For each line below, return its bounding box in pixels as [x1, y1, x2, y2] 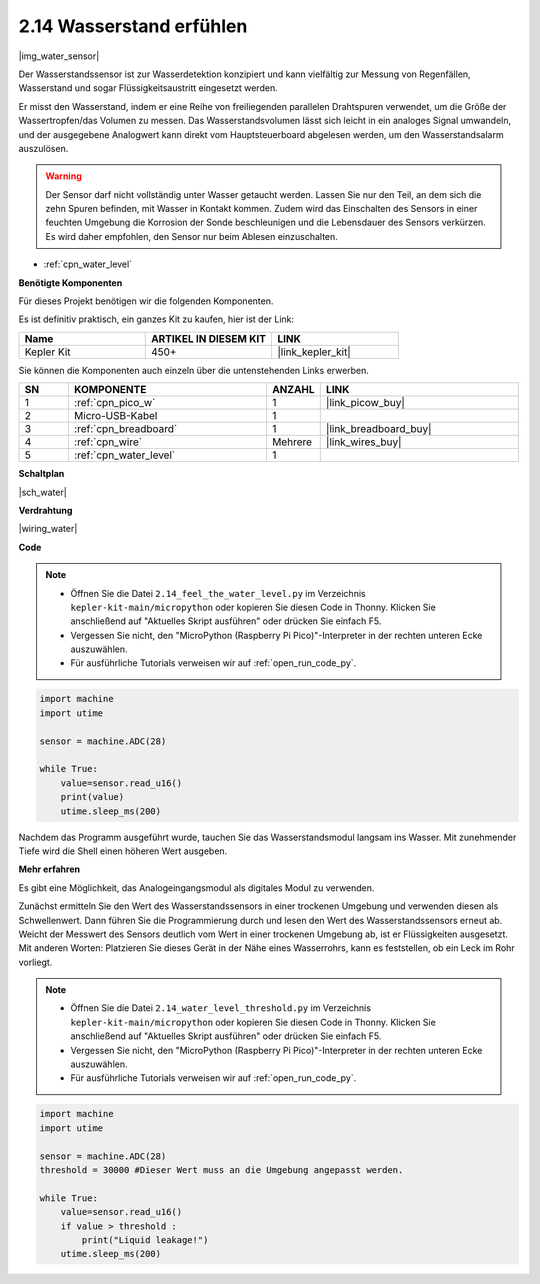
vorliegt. [18, 956, 53, 968]
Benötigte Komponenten [18, 276, 123, 289]
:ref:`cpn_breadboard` [73, 422, 178, 436]
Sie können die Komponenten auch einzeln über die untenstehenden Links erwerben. [18, 364, 370, 376]
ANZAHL [271, 383, 315, 397]
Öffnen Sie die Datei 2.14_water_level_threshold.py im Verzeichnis [70, 1002, 372, 1014]
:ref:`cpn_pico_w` [73, 396, 156, 410]
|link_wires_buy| [325, 435, 402, 449]
